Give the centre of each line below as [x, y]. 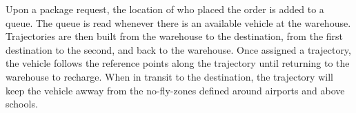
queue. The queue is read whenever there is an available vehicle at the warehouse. [178, 22]
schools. [22, 104]
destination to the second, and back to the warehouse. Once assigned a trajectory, [178, 49]
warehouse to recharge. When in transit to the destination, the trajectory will [169, 76]
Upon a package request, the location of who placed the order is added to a [165, 9]
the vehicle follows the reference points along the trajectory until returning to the [178, 63]
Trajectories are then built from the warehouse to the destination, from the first [175, 36]
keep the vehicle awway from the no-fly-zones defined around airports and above [175, 90]
